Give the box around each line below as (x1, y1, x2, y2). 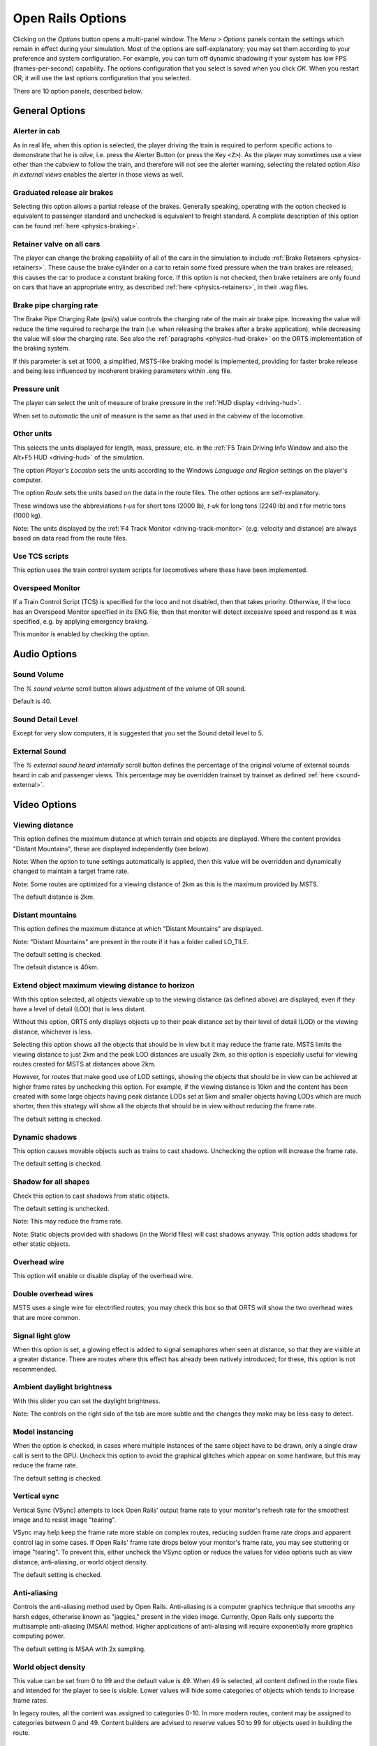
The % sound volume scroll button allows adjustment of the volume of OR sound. (13, 684, 246, 693)
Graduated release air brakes (13, 187, 114, 197)
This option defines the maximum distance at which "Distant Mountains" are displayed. (13, 925, 263, 933)
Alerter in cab (13, 126, 61, 136)
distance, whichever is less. (13, 1027, 93, 1036)
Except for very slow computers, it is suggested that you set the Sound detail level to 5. (13, 729, 264, 738)
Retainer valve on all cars (13, 239, 101, 249)
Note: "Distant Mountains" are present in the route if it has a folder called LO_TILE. (13, 937, 249, 946)
